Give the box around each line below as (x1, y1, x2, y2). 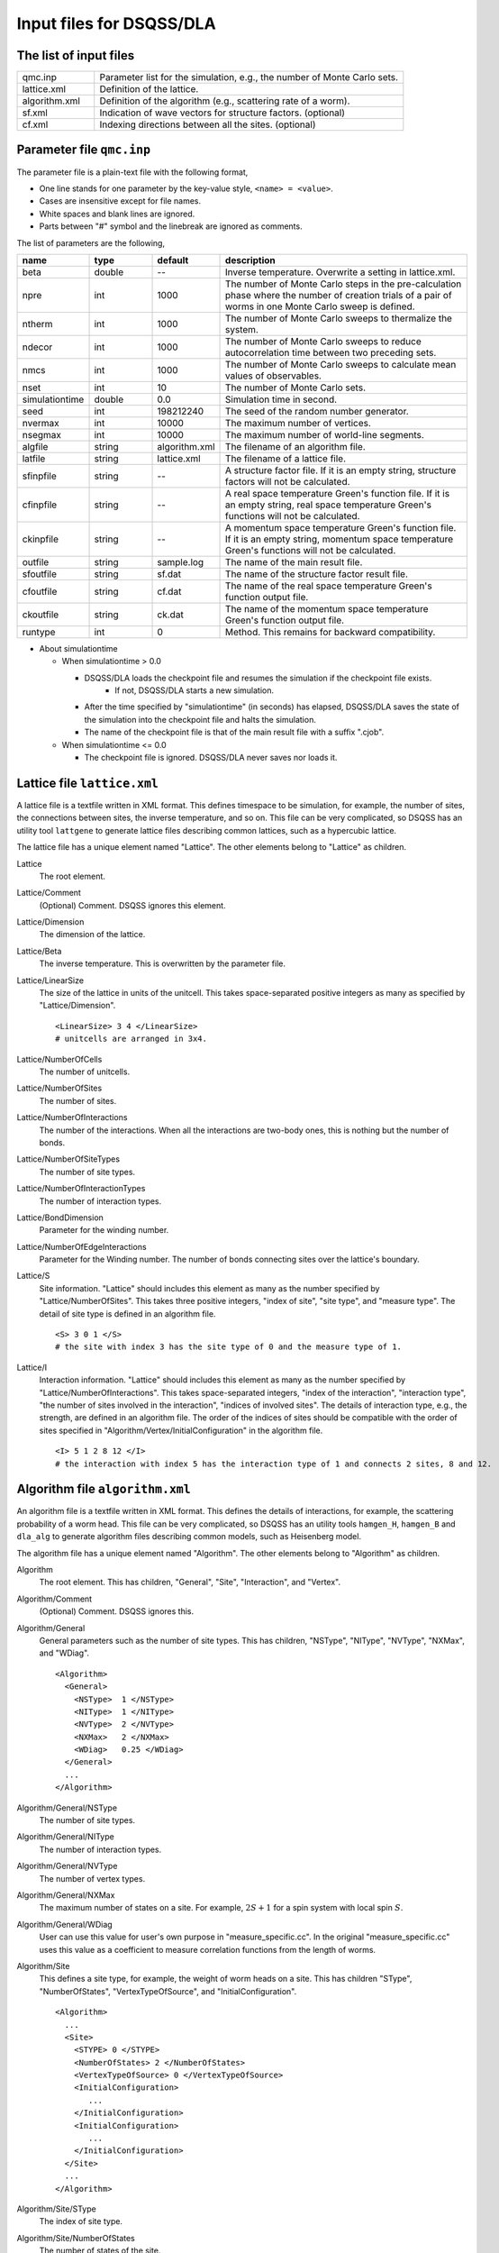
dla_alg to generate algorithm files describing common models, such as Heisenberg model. (16, 1531, 362, 1542)
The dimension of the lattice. (39, 929, 146, 940)
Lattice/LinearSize (16, 974, 85, 986)
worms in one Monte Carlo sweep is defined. (225, 300, 415, 313)
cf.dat (157, 585, 182, 597)
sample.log (157, 555, 204, 568)
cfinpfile (22, 498, 58, 511)
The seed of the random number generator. (225, 405, 409, 417)
